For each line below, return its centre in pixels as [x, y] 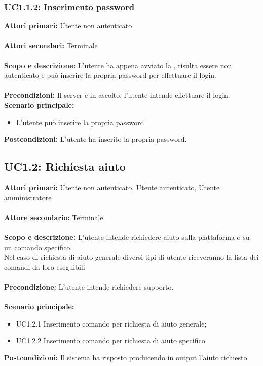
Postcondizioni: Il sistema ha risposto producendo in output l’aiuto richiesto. [127, 357]
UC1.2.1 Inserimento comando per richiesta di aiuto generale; [111, 323]
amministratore [28, 197]
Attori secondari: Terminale [51, 45]
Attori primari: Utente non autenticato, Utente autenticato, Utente [112, 187]
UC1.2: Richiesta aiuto [65, 166]
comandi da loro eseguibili [45, 267]
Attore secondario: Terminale [54, 217]
